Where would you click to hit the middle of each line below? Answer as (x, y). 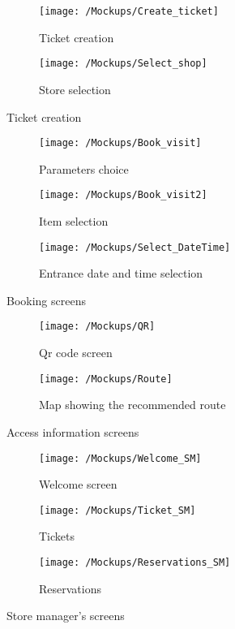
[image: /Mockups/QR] (97, 327)
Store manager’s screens (66, 616)
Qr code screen (76, 353)
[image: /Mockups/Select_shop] (123, 64)
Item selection (74, 221)
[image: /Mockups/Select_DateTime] (135, 247)
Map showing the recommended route (132, 405)
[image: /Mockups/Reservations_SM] (135, 563)
